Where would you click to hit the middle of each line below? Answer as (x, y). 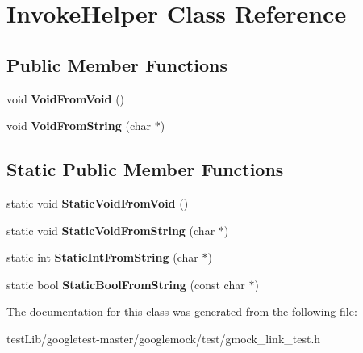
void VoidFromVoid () (66, 98)
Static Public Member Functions (145, 169)
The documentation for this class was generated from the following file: (182, 311)
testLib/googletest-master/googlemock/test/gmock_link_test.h (164, 338)
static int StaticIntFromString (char (102, 257)
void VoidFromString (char (79, 126)
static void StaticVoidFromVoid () (98, 202)
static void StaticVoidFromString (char (111, 230)
